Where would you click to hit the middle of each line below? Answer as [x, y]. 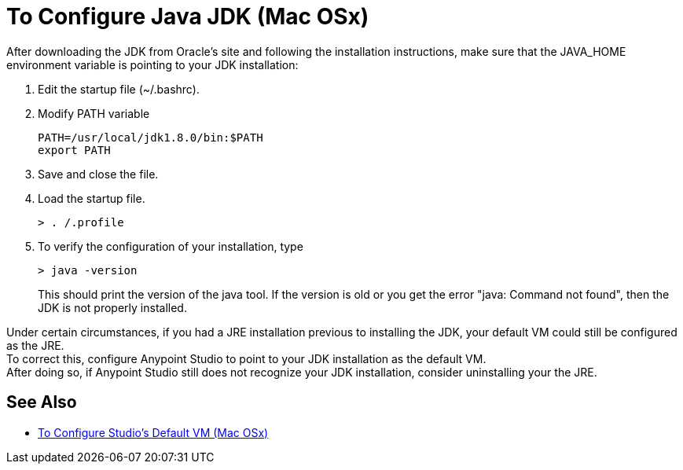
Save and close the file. [98, 174]
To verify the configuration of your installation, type [171, 246]
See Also [42, 402]
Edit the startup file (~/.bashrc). [119, 89]
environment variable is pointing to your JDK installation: [152, 64]
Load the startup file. [92, 198]
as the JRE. [35, 345]
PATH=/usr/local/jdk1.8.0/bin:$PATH [151, 137]
